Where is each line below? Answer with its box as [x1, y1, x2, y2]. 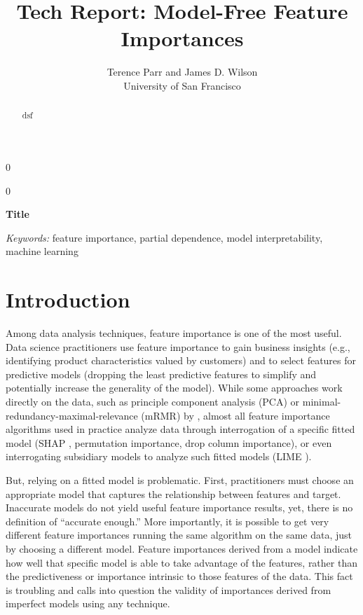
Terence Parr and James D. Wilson [107, 64, 258, 79]
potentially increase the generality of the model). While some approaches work [6, 380, 343, 395]
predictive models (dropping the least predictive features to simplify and [6, 366, 317, 381]
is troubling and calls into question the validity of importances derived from [6, 582, 331, 597]
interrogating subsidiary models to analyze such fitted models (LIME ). [6, 449, 312, 464]
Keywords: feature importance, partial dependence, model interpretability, [6, 230, 323, 244]
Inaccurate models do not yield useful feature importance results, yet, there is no [6, 500, 353, 515]
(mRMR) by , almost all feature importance [141, 408, 330, 422]
